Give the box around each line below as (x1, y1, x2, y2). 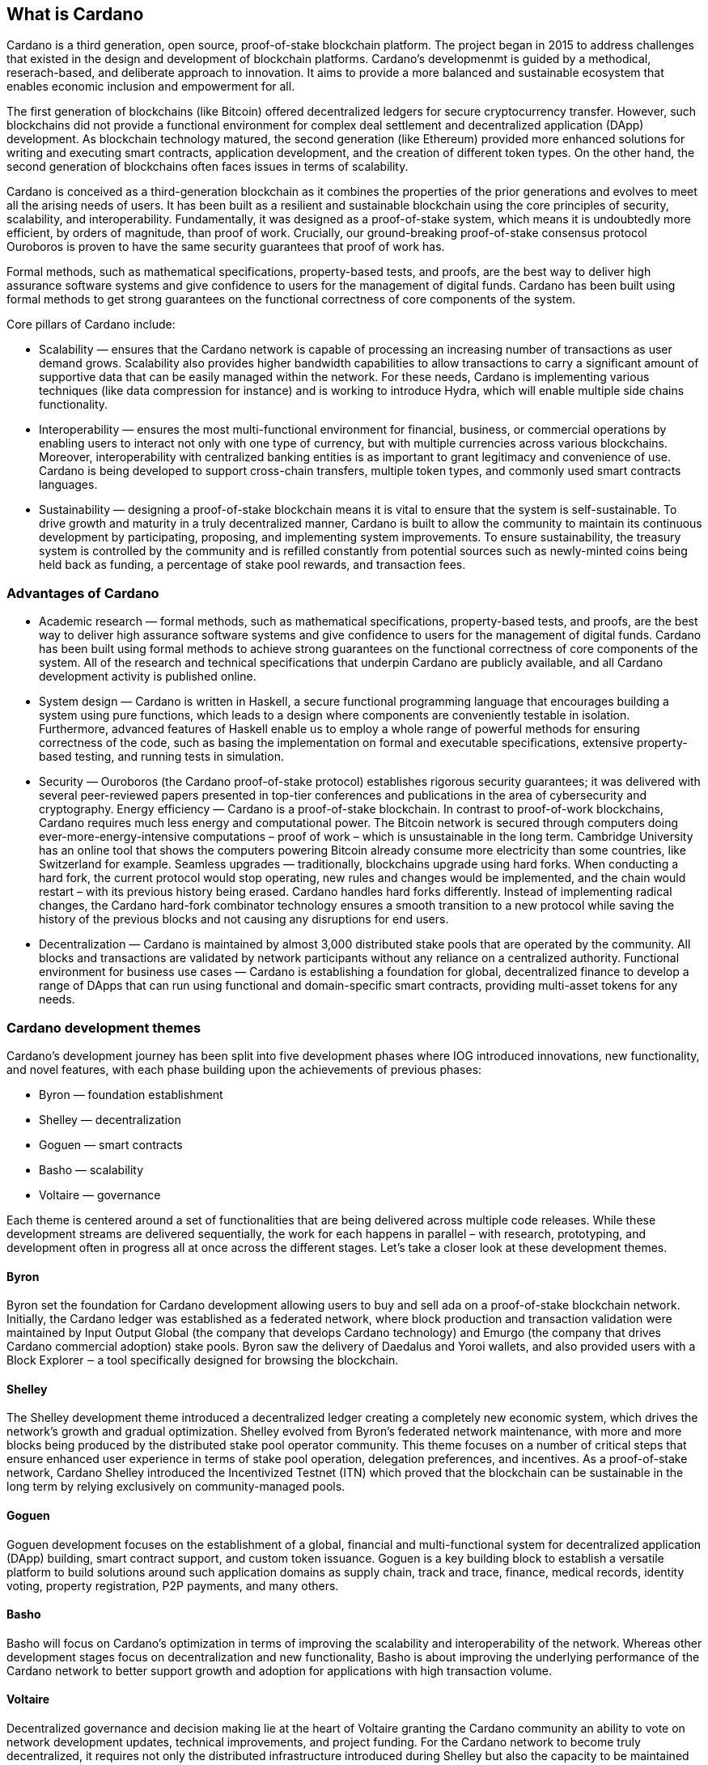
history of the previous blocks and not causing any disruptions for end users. (39, 912, 449, 927)
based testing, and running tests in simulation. (39, 749, 284, 764)
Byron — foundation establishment (39, 1087, 223, 1101)
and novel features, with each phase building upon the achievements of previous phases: (6, 1062, 482, 1076)
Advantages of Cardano (6, 584, 159, 601)
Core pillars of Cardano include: (6, 317, 176, 332)
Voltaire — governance (39, 1187, 161, 1202)
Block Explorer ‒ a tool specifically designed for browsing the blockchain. (6, 1353, 399, 1368)
